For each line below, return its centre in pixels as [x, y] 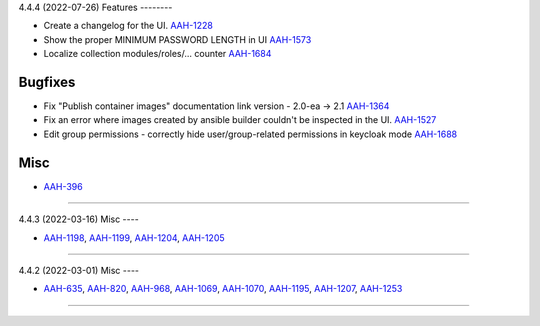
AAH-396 [63, 186]
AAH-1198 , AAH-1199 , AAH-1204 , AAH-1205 [134, 237]
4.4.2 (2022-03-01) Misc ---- [79, 270]
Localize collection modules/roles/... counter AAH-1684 [157, 54]
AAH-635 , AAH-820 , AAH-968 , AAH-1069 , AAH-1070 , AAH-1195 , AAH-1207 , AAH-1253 [223, 289]
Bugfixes [47, 81]
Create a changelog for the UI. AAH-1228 [128, 26]
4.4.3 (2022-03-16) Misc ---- [78, 219]
